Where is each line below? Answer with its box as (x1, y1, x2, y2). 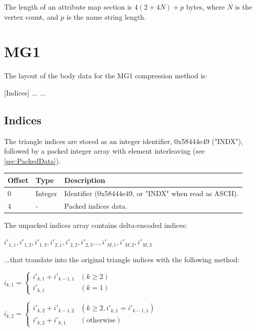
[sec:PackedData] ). (4, 155, 61, 166)
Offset (8, 174, 29, 185)
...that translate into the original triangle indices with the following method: (4, 254, 240, 264)
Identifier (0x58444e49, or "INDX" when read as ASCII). (64, 187, 239, 198)
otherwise (86, 317, 116, 324)
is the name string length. (66, 11, 146, 22)
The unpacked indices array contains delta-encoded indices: (4, 219, 187, 230)
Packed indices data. (64, 200, 128, 211)
